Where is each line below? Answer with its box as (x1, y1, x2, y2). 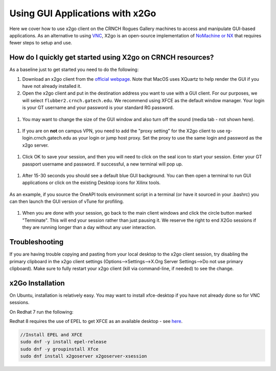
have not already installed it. (22, 83, 82, 89)
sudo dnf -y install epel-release (20, 339, 107, 345)
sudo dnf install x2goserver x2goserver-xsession (20, 353, 147, 359)
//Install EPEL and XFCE (20, 332, 83, 338)
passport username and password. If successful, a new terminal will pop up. (22, 161, 183, 167)
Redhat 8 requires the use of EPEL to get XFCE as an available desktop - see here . (9, 318, 183, 324)
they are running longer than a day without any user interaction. (22, 224, 156, 230)
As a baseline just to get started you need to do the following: (9, 66, 139, 73)
